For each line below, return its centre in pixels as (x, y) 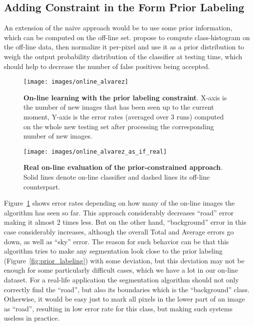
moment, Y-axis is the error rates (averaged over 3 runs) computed (124, 117)
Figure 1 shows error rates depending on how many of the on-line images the (119, 203)
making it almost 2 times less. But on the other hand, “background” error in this (125, 222)
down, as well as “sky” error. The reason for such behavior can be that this (116, 241)
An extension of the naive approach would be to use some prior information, (118, 28)
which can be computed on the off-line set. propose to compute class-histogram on (127, 37)
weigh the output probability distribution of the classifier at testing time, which (123, 56)
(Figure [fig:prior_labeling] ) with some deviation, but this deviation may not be (124, 260)
